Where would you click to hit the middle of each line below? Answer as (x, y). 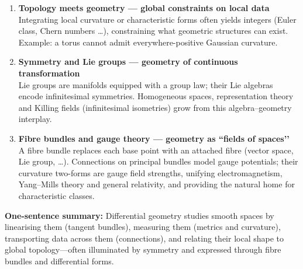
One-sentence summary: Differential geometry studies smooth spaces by (140, 215)
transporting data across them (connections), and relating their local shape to (144, 238)
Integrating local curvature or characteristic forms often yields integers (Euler (157, 19)
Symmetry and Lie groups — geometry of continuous (128, 62)
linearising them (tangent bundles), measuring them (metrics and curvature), (143, 227)
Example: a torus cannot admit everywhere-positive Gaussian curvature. (148, 42)
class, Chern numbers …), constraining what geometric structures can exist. (153, 31)
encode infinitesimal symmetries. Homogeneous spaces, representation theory (156, 96)
